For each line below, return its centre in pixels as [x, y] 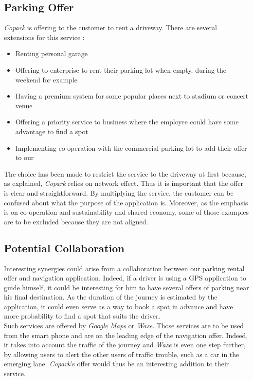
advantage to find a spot [52, 131]
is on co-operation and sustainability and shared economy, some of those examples [126, 212]
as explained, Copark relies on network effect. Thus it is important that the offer [124, 183]
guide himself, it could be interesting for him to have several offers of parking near [126, 287]
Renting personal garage [51, 53]
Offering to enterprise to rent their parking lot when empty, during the [121, 70]
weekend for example [46, 79]
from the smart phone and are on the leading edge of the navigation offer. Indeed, [126, 335]
